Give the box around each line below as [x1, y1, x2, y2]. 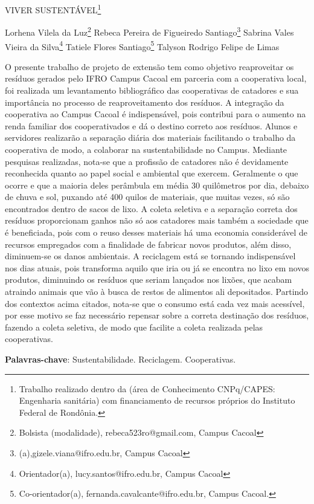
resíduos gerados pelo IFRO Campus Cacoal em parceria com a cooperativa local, [5, 72, 307, 85]
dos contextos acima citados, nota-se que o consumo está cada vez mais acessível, [5, 297, 305, 309]
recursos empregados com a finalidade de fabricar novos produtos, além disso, [5, 237, 292, 250]
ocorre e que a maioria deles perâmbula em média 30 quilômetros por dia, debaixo [5, 178, 309, 191]
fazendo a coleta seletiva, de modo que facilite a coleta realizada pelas [5, 320, 263, 333]
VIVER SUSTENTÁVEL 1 [5, 2, 101, 16]
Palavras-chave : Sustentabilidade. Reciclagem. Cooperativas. [5, 353, 236, 365]
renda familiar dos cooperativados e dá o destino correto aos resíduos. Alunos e [5, 119, 298, 132]
